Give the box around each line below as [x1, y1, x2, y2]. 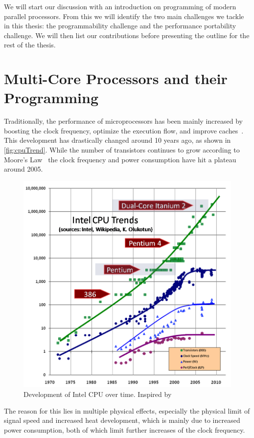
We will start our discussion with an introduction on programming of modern [4, 1, 236, 11]
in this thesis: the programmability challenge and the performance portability [4, 21, 236, 31]
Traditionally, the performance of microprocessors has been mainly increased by [4, 116, 243, 126]
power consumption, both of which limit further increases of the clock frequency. [4, 424, 245, 435]
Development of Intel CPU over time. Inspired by [23, 389, 172, 399]
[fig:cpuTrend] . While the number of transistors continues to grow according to [4, 145, 240, 155]
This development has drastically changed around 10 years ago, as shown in [4, 135, 231, 145]
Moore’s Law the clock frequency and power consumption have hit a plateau [4, 154, 236, 164]
